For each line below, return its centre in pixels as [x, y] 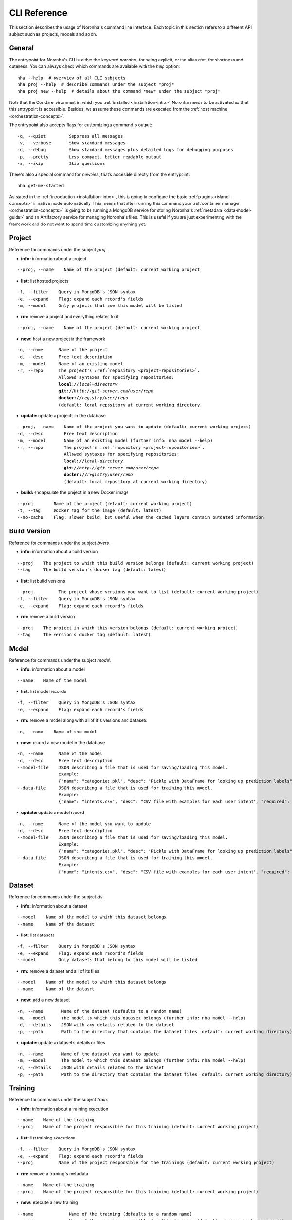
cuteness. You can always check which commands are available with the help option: [94, 66]
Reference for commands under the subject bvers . [60, 543]
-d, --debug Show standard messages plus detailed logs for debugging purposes [126, 150]
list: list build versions [43, 581]
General [21, 48]
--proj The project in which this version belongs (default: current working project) [128, 628]
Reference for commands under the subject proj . [58, 249]
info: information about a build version [60, 552]
